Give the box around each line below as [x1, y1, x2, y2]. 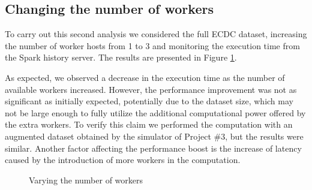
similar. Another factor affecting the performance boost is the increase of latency [5, 141, 302, 154]
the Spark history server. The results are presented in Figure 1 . [5, 51, 237, 64]
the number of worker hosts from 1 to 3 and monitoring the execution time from [5, 39, 300, 52]
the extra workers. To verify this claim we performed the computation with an [5, 118, 293, 131]
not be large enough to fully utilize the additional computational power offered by [5, 106, 306, 119]
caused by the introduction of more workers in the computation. [5, 153, 241, 166]
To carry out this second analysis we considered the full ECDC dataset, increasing [5, 28, 307, 40]
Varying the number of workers [29, 173, 143, 186]
